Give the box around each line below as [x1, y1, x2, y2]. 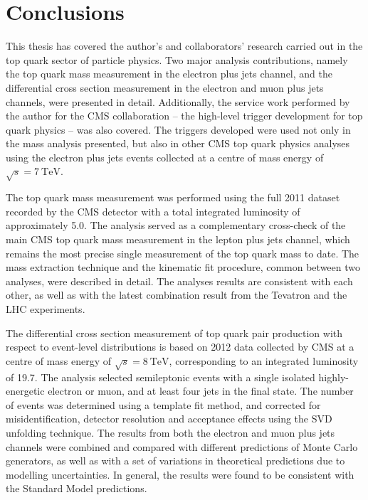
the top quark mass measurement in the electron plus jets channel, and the [6, 66, 332, 81]
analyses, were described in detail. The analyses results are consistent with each [6, 273, 353, 288]
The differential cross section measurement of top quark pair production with [6, 325, 343, 340]
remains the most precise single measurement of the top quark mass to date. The [6, 245, 359, 260]
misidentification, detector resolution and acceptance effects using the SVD [6, 411, 332, 426]
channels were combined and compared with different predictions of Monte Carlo [6, 439, 358, 454]
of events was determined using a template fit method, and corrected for [6, 397, 321, 412]
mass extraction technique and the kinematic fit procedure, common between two [6, 260, 361, 275]
